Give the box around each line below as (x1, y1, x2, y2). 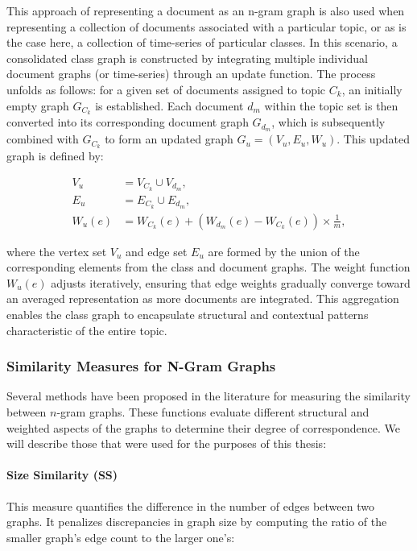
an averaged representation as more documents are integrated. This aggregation (6, 290, 399, 307)
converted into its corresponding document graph (6, 114, 249, 130)
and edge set (126, 242, 188, 259)
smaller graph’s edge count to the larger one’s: (6, 528, 235, 545)
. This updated (336, 130, 411, 147)
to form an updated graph (105, 130, 233, 147)
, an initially (341, 81, 403, 97)
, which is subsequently (271, 114, 386, 130)
